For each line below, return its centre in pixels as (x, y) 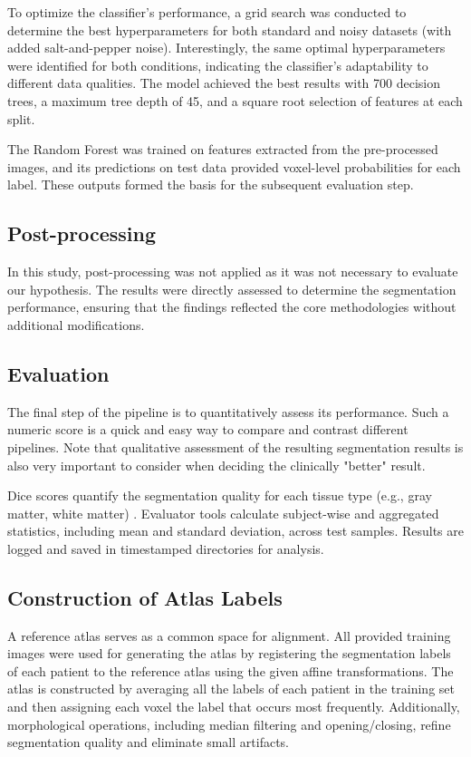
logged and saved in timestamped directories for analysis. (166, 548)
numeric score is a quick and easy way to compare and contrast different (208, 429)
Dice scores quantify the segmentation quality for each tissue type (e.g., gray (220, 495)
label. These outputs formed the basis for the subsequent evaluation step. (211, 184)
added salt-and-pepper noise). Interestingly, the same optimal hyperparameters (226, 48)
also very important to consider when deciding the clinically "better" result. (216, 465)
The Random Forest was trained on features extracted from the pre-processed (223, 149)
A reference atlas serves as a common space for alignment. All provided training (229, 635)
